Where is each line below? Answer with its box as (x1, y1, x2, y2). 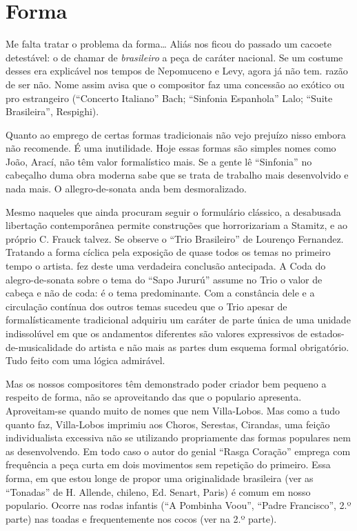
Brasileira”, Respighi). (6, 104, 99, 119)
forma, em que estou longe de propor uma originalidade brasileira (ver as (6, 470, 314, 485)
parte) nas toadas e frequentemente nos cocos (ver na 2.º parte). (6, 511, 277, 525)
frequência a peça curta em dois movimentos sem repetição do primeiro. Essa (6, 457, 331, 472)
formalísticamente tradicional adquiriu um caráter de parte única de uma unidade (6, 312, 351, 327)
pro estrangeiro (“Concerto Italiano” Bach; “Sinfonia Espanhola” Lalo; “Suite (6, 90, 333, 105)
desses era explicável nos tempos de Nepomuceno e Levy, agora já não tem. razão (6, 63, 348, 78)
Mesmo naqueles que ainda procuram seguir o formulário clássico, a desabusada (6, 204, 341, 219)
